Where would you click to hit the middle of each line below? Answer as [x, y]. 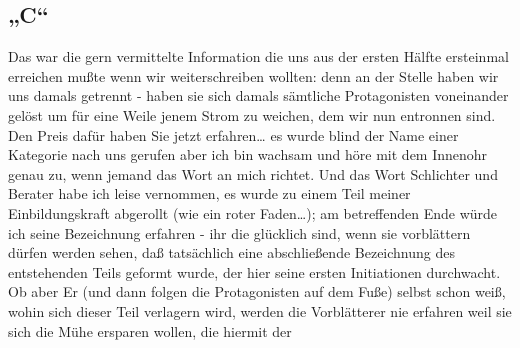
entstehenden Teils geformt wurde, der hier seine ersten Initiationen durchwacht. [254, 271]
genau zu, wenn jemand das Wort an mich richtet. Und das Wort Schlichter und [253, 173]
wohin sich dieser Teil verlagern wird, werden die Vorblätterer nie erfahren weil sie [260, 310]
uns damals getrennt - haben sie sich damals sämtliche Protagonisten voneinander [258, 95]
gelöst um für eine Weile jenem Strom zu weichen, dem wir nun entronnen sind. [252, 114]
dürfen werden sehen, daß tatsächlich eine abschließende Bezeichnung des [231, 252]
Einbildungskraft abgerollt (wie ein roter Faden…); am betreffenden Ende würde [253, 212]
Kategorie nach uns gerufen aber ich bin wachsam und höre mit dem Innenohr [248, 154]
